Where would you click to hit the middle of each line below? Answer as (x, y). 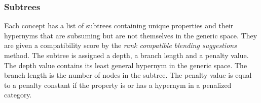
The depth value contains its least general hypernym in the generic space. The (126, 65)
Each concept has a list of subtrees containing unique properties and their (119, 25)
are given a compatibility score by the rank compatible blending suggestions (120, 45)
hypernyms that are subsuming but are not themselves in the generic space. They (131, 35)
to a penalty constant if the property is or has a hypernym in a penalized (118, 85)
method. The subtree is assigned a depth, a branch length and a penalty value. (126, 55)
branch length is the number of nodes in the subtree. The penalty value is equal (128, 75)
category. (18, 95)
